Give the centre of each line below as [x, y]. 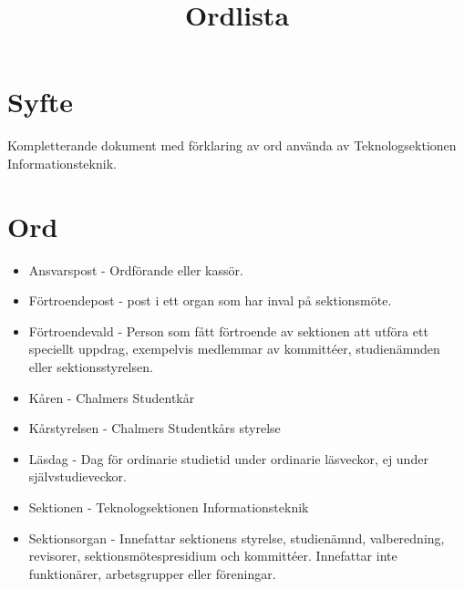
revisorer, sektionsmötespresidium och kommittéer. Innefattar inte [213, 556]
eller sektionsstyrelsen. [91, 367]
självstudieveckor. [77, 476]
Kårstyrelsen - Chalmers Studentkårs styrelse [155, 428]
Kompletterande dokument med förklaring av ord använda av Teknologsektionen [232, 145]
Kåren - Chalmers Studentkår [112, 397]
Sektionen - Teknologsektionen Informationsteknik [169, 506]
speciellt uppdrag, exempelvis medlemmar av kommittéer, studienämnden [234, 349]
